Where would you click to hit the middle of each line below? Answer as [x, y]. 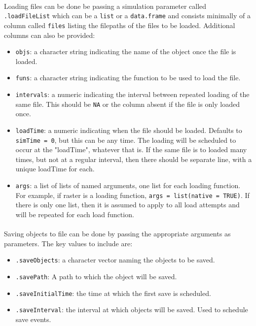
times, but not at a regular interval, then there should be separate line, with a [134, 159]
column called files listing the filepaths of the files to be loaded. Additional [120, 25]
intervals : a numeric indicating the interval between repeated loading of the [132, 94]
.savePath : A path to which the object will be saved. [96, 276]
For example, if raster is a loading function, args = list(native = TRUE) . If [132, 195]
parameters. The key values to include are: [68, 243]
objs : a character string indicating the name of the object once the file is [126, 51]
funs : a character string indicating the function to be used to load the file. [128, 78]
